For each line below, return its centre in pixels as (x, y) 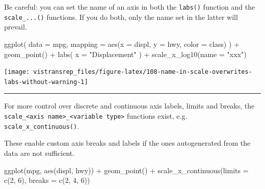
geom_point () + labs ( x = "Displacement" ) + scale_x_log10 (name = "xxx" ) (125, 54)
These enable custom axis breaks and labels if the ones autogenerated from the (127, 143)
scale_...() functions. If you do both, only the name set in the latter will (121, 17)
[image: (17, 72)
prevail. (16, 27)
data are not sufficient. (39, 153)
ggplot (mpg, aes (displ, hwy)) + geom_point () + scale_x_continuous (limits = (126, 170)
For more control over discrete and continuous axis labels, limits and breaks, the (129, 106)
